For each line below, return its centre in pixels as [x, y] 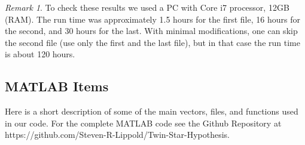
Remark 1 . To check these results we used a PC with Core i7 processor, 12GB [147, 7]
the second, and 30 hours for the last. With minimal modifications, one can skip [151, 31]
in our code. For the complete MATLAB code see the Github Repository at [143, 123]
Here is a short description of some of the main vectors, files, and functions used [152, 111]
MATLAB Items [57, 86]
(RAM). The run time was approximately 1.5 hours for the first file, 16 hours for [152, 19]
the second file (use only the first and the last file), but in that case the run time [152, 42]
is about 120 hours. [40, 54]
